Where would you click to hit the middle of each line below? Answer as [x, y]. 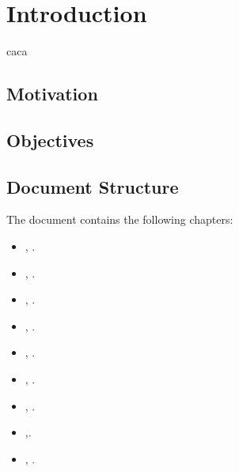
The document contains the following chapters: [120, 219]
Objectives [50, 140]
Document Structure [93, 186]
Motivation [52, 94]
